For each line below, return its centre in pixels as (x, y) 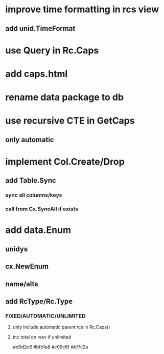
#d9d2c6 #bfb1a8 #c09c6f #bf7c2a (50, 347)
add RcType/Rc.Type (39, 301)
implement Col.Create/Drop (65, 161)
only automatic (30, 140)
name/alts (22, 284)
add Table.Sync (31, 181)
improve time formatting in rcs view (82, 9)
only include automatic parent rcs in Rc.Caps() (61, 327)
